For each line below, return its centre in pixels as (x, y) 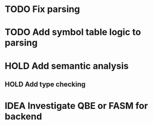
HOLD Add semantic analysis (67, 66)
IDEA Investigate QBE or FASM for (76, 106)
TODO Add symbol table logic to (73, 32)
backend (23, 117)
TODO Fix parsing (42, 9)
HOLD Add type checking (45, 84)
